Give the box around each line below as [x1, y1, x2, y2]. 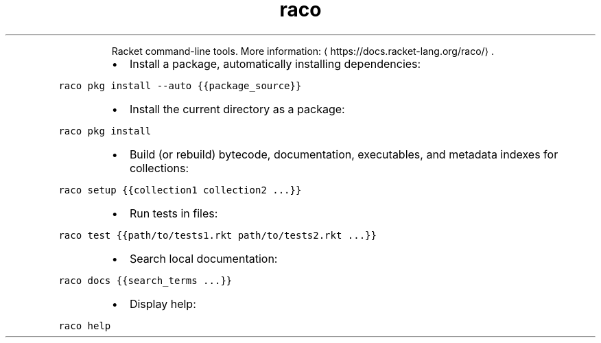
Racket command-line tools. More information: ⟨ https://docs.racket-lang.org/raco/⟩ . [111, 45, 495, 57]
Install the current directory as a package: [129, 102, 345, 116]
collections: [129, 161, 189, 175]
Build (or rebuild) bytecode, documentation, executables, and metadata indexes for [129, 147, 558, 161]
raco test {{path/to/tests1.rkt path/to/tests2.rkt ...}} [58, 229, 377, 241]
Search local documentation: [129, 251, 278, 265]
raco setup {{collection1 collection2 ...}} [58, 184, 302, 196]
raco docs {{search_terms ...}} [58, 274, 233, 286]
